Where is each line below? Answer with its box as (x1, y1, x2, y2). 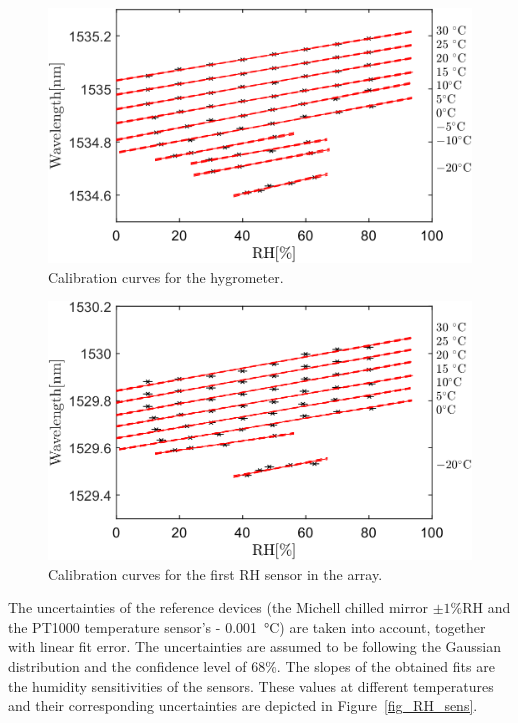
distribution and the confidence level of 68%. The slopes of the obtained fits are (8, 656, 495, 677)
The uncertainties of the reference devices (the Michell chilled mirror (8, 597, 428, 618)
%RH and (450, 597, 511, 618)
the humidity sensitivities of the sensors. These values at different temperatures (8, 675, 494, 696)
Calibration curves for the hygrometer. (48, 266, 284, 287)
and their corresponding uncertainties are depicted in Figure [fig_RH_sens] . (8, 695, 478, 716)
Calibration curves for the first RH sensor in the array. (48, 563, 383, 584)
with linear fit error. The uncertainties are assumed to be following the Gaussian (8, 636, 502, 657)
